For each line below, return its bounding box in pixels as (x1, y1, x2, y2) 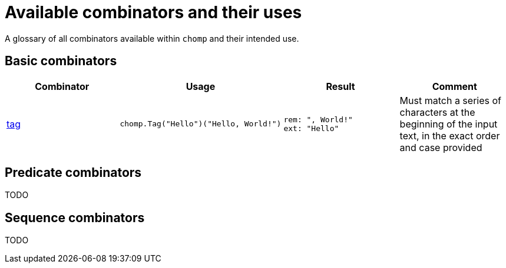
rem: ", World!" (283, 115, 353, 124)
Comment (432, 80, 477, 92)
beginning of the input (399, 118, 498, 130)
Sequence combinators (5, 210, 145, 225)
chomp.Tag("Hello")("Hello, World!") (120, 119, 282, 129)
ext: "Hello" (283, 123, 339, 133)
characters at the (399, 106, 475, 118)
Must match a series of (399, 94, 501, 106)
